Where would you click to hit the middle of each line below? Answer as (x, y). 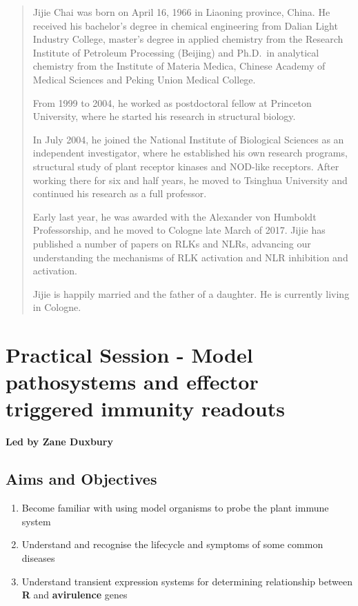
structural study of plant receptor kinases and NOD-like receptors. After (186, 166)
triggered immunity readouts (145, 408)
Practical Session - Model (129, 355)
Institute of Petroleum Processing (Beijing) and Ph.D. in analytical (176, 52)
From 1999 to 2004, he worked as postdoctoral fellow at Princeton (172, 102)
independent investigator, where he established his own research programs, (190, 153)
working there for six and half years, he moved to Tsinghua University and (190, 180)
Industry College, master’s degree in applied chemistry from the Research (188, 39)
